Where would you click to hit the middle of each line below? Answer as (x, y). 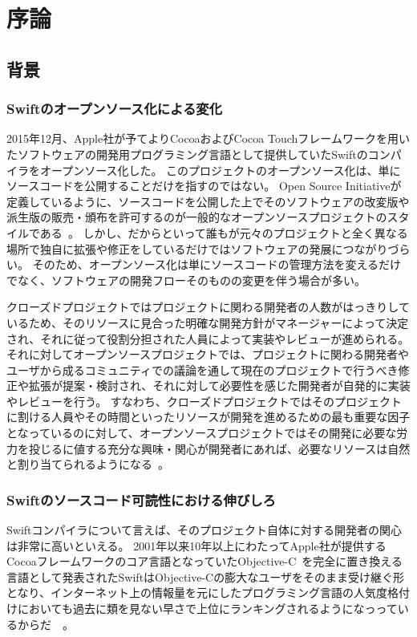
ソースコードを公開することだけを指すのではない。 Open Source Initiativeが (204, 186)
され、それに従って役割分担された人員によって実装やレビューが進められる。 (208, 338)
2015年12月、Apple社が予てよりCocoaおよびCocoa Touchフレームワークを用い (208, 138)
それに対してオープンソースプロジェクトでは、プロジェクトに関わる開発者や (208, 354)
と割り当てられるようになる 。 (88, 464)
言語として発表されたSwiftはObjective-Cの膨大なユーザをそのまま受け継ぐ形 (205, 576)
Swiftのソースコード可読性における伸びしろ (141, 499)
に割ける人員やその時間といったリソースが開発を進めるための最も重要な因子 (208, 417)
